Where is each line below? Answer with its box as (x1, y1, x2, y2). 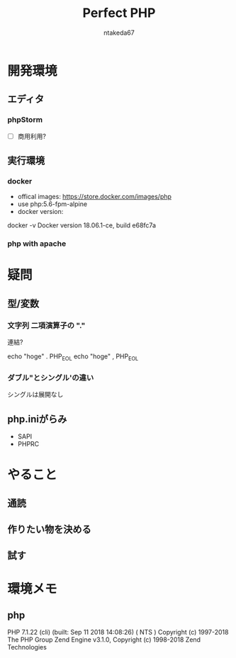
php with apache (7, 239, 67, 249)
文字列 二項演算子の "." (7, 320, 86, 330)
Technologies (7, 643, 47, 652)
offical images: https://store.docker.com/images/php (17, 193, 172, 201)
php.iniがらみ (7, 413, 67, 425)
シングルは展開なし (7, 390, 64, 399)
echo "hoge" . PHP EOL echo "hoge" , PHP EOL (7, 352, 139, 362)
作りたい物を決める (7, 523, 91, 535)
